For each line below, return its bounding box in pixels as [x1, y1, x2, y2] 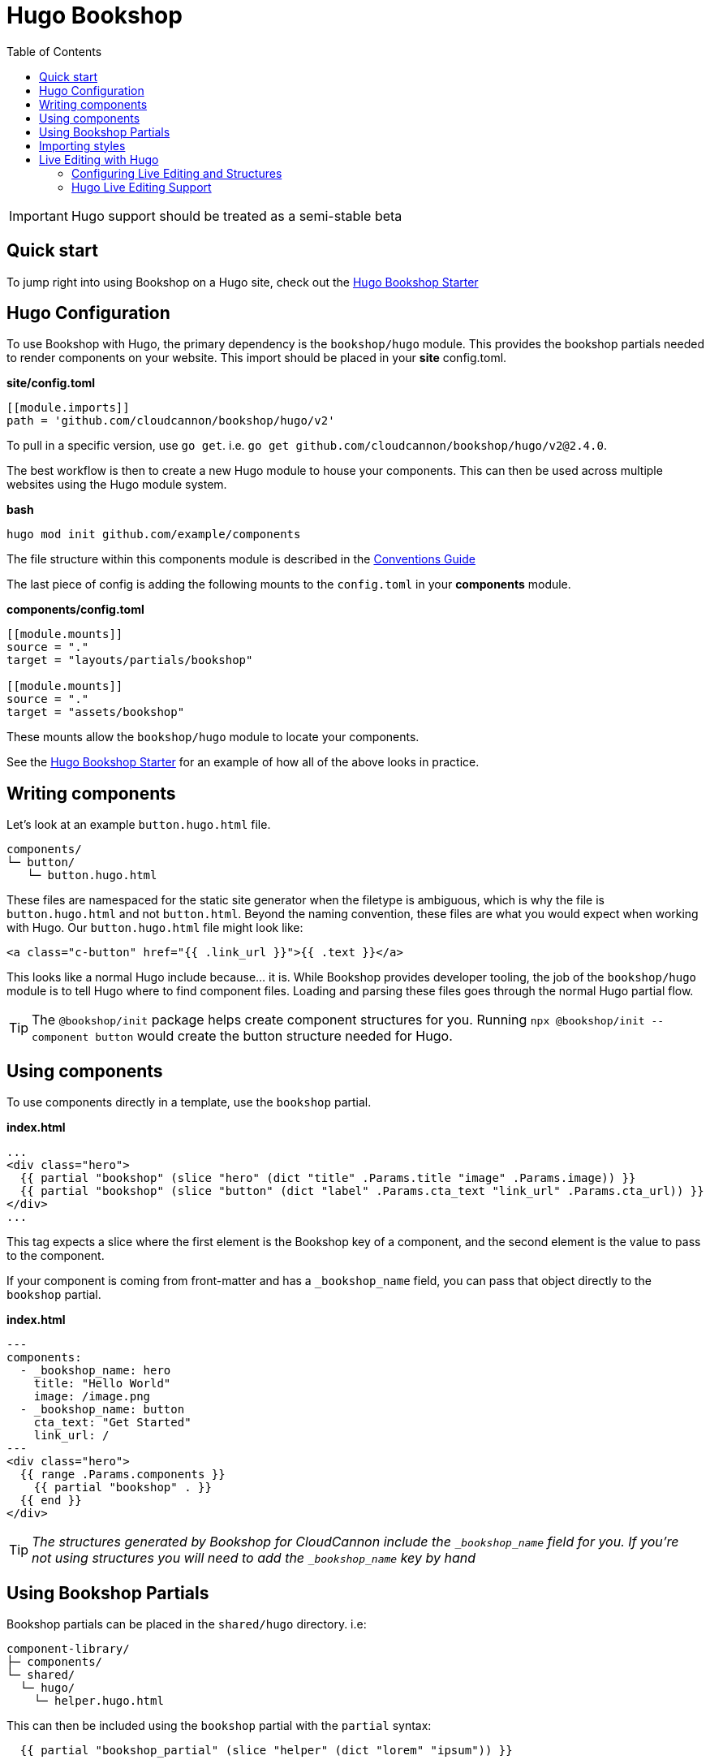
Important [9, 207, 68, 224]
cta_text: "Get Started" [33, 1416, 191, 1430]
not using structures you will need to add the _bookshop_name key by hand [32, 1550, 475, 1567]
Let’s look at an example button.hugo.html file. [6, 817, 271, 832]
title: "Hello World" [33, 1377, 171, 1391]
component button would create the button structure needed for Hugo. [32, 1028, 453, 1045]
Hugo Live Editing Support [71, 179, 212, 194]
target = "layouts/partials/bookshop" [6, 653, 253, 667]
